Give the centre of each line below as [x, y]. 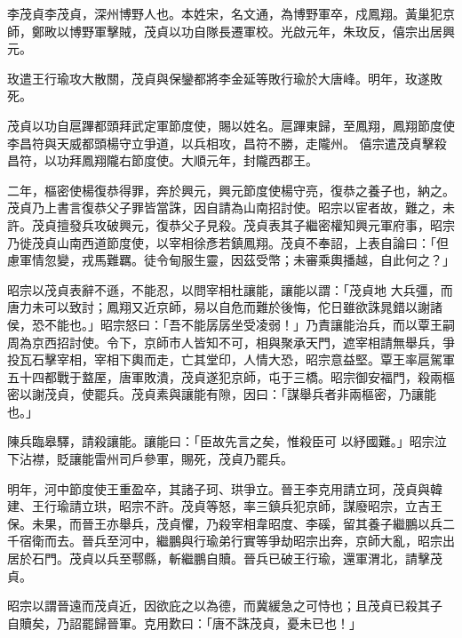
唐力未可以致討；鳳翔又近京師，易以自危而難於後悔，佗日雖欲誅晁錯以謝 [219, 307]
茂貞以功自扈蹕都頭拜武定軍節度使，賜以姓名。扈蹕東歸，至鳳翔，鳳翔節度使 [231, 125]
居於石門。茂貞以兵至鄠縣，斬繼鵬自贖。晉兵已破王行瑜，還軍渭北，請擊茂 [225, 558]
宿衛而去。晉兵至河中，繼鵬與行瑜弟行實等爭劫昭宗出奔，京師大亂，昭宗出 [237, 541]
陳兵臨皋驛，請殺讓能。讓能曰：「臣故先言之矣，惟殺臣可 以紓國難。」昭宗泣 [227, 441]
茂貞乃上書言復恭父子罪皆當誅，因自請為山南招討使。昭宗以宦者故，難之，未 [231, 207]
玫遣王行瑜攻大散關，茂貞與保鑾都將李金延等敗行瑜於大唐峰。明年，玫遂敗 [225, 78]
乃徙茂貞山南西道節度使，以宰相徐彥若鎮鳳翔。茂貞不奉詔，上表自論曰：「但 [228, 242]
